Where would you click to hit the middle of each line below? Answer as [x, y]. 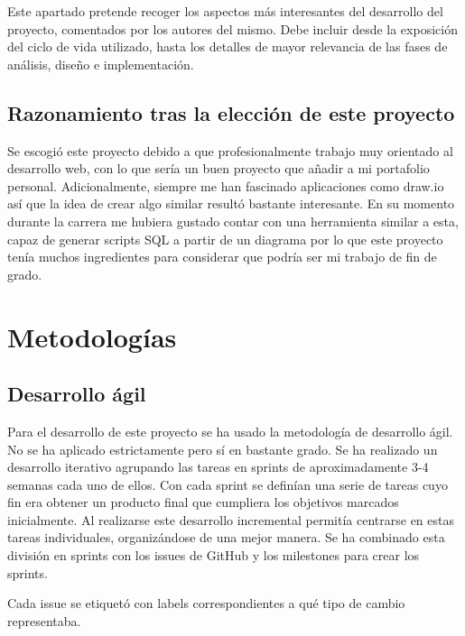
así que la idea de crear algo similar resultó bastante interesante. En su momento [231, 203]
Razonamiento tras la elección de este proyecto [231, 112]
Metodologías [92, 336]
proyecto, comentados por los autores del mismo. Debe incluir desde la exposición [232, 28]
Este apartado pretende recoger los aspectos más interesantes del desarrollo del [225, 11]
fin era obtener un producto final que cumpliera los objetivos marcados [203, 502]
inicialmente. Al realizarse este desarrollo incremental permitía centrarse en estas [231, 519]
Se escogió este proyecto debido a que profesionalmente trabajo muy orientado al [230, 150]
